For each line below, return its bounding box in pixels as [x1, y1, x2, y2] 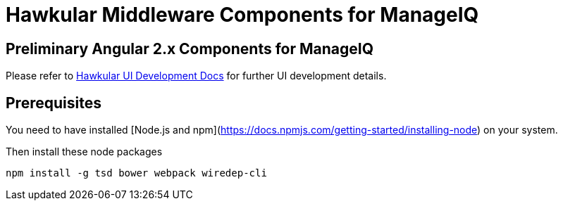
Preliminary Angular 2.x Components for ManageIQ [6, 39, 373, 58]
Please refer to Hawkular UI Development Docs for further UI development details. [6, 70, 387, 82]
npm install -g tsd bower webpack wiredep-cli [6, 167, 267, 179]
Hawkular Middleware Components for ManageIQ [6, 3, 479, 27]
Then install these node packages [6, 146, 163, 158]
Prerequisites [6, 94, 101, 112]
